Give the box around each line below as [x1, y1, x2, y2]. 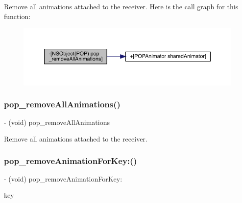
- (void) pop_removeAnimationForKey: [4, 173, 122, 183]
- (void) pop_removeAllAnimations [4, 117, 110, 127]
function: [4, 11, 31, 21]
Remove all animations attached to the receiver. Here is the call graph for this [4, 1, 239, 11]
